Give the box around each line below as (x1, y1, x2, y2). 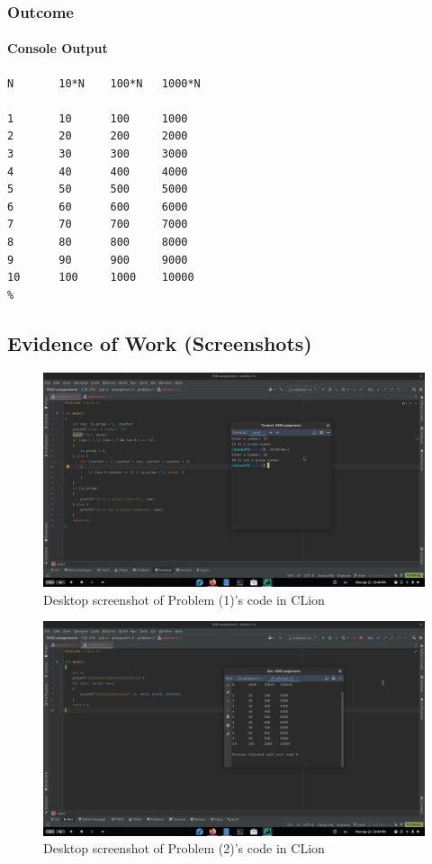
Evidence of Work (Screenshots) (7, 328, 312, 356)
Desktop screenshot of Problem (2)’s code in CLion (43, 839, 325, 858)
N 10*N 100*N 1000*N (7, 76, 201, 90)
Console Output (7, 39, 108, 58)
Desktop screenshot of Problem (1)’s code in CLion (43, 589, 325, 608)
